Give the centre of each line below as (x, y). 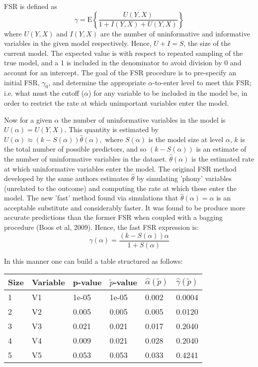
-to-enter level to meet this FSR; (202, 82)
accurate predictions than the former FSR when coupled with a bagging (114, 217)
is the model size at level (186, 139)
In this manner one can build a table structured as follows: (93, 261)
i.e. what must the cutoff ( (44, 93)
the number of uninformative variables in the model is (143, 119)
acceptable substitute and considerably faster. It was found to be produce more (125, 207)
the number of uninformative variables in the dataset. (86, 158)
